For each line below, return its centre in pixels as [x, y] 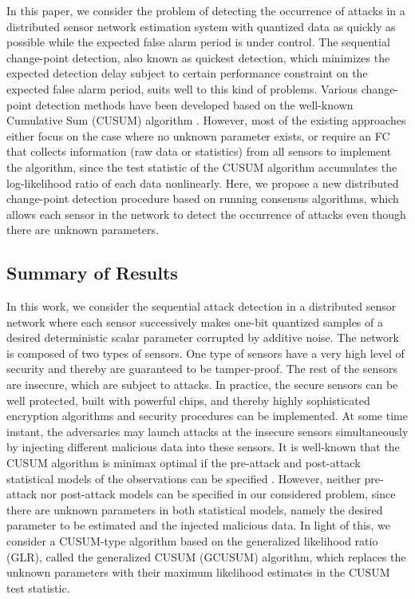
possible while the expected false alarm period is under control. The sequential [198, 42]
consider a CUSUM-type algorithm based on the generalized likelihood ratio [192, 541]
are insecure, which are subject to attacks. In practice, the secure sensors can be [202, 385]
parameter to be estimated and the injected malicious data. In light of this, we [198, 525]
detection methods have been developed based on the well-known [194, 104]
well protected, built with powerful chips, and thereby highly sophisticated [188, 400]
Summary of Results [92, 273]
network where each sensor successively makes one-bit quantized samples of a [195, 321]
